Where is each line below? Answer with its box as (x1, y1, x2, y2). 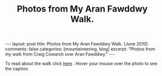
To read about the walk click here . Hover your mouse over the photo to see (5, 61, 158, 66)
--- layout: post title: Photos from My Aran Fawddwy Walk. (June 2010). (5, 41, 149, 47)
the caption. (5, 66, 29, 72)
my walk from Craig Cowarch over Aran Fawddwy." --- (5, 51, 115, 57)
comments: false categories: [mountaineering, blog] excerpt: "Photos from (5, 46, 156, 52)
